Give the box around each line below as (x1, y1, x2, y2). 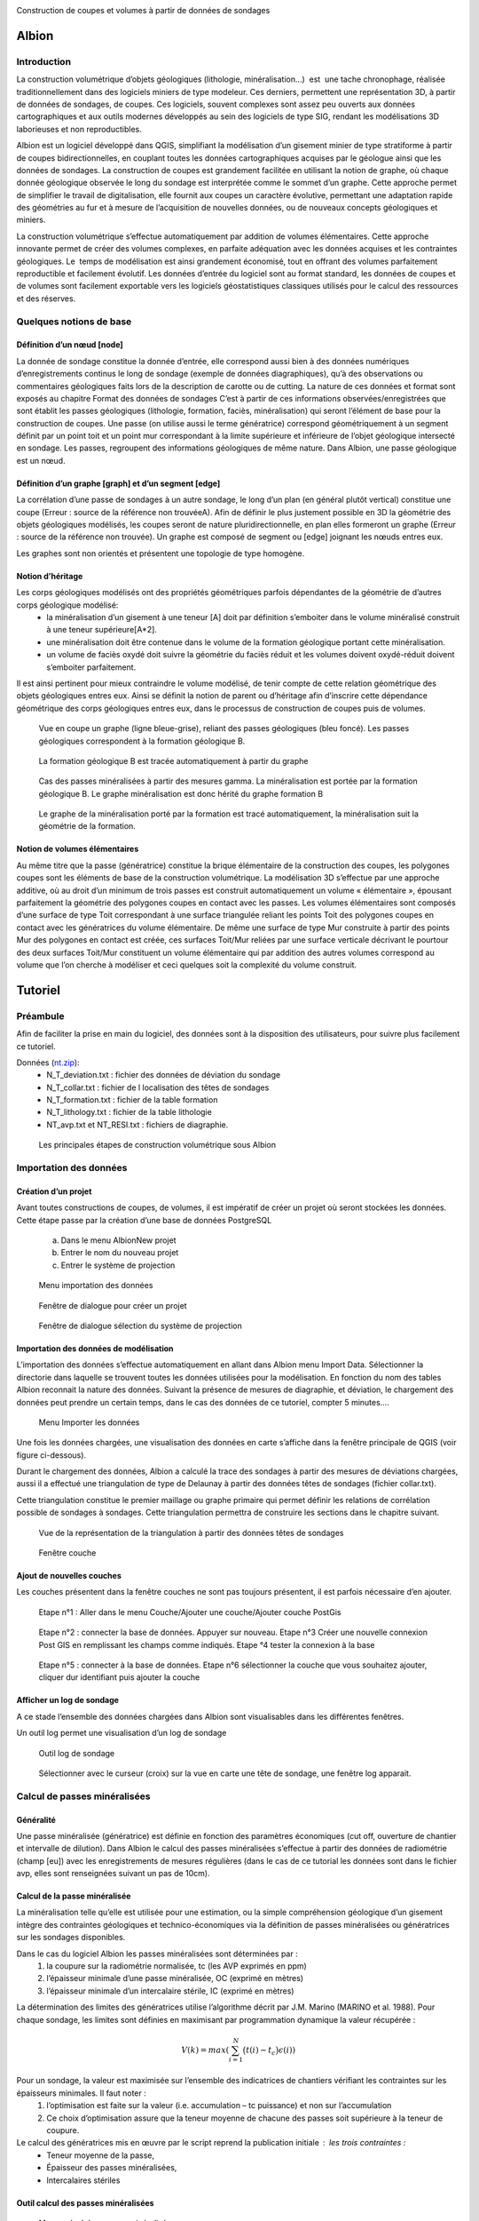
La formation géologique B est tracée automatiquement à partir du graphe (38, 755, 309, 766)
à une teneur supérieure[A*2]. (46, 625, 157, 635)
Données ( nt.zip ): (16, 1057, 80, 1068)
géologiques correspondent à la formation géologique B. (38, 736, 246, 746)
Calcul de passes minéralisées (16, 1790, 151, 1803)
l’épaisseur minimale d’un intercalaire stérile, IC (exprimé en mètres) (46, 1986, 294, 1996)
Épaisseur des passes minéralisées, (46, 2162, 177, 2173)
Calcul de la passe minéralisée (16, 1891, 131, 1901)
